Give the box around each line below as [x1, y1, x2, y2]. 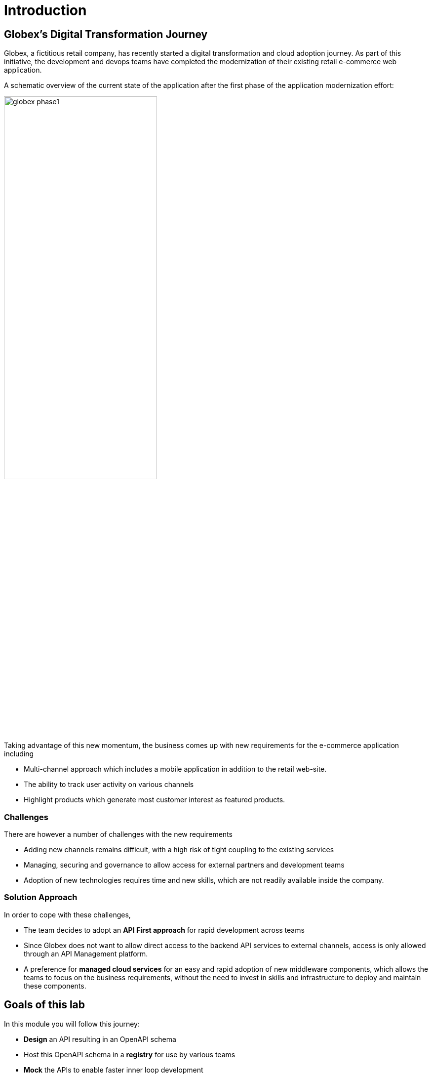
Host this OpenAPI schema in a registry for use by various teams [24, 1050, 236, 1059]
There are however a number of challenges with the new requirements [4, 830, 233, 839]
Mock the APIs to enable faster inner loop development [24, 1065, 203, 1074]
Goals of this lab [4, 998, 85, 1011]
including [4, 749, 34, 758]
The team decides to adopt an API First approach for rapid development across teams [24, 925, 305, 934]
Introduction [4, 2, 87, 19]
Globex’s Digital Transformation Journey [4, 28, 208, 41]
